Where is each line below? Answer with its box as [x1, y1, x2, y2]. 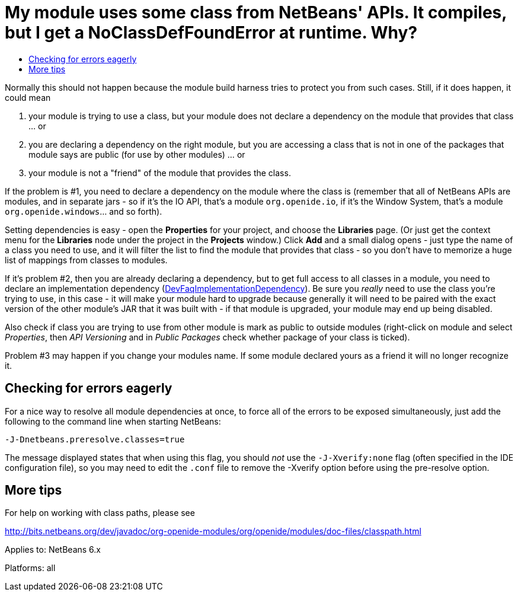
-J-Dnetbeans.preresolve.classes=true [5, 434, 185, 444]
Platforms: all [5, 563, 56, 573]
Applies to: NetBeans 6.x [5, 544, 101, 555]
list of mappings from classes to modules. [5, 254, 168, 265]
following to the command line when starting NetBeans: [5, 416, 221, 426]
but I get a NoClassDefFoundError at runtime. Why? [5, 23, 418, 43]
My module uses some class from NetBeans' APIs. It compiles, [5, 2, 507, 23]
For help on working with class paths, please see [5, 508, 195, 518]
